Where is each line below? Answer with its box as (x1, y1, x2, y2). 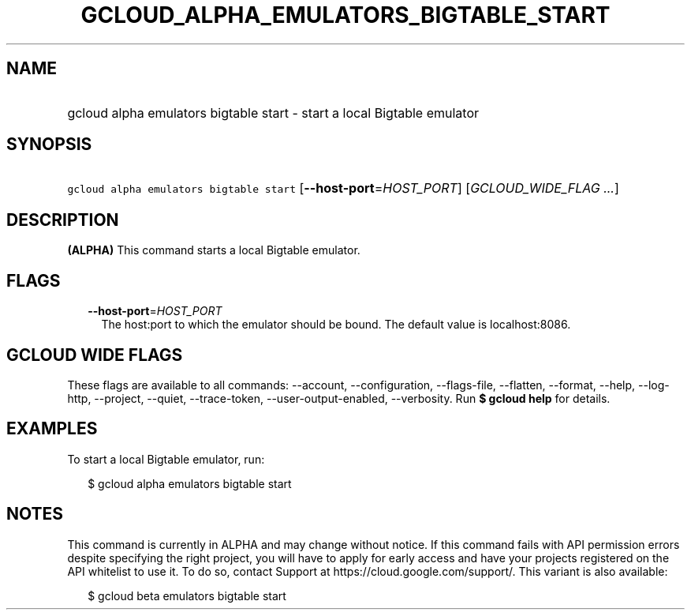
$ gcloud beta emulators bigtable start (88, 588, 286, 603)
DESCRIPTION (6, 209, 119, 230)
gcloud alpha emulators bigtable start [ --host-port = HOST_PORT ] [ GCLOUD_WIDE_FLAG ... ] (67, 180, 619, 197)
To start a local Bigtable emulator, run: (67, 452, 265, 466)
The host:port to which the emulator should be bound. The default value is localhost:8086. (101, 317, 571, 332)
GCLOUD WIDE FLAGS (6, 344, 183, 365)
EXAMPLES (6, 419, 98, 439)
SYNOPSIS (6, 134, 92, 155)
